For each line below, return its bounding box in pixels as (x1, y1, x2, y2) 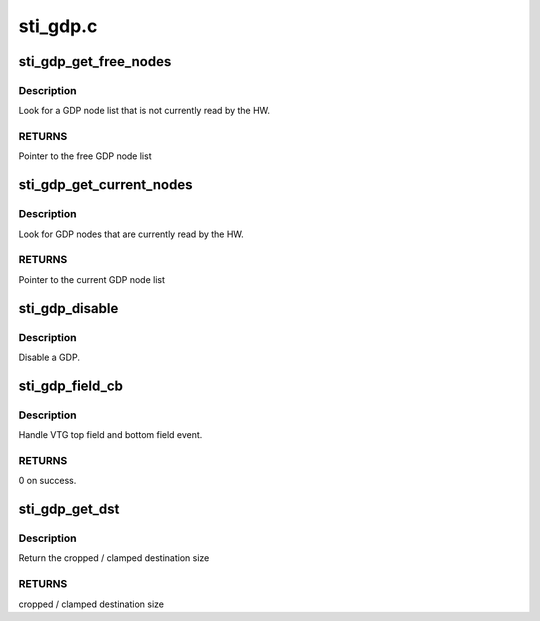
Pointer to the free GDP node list (18, 150, 152, 162)
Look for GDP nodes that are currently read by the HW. (18, 228, 244, 240)
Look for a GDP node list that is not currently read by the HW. (18, 105, 270, 117)
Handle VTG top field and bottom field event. (18, 429, 203, 441)
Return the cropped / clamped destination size (18, 552, 210, 564)
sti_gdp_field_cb (18, 377, 124, 394)
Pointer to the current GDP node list (18, 273, 165, 285)
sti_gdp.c (18, 15, 98, 37)
